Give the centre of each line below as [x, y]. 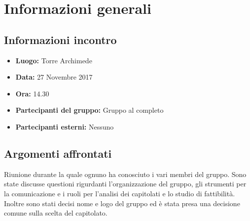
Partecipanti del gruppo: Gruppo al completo [89, 110]
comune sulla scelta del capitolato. [56, 213]
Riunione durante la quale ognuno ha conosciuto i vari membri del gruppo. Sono [125, 174]
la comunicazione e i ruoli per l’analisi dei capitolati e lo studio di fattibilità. [120, 193]
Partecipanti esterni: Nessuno [65, 126]
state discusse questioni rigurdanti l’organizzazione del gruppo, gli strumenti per [125, 184]
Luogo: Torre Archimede [54, 60]
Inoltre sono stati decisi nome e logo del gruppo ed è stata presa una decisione [122, 203]
